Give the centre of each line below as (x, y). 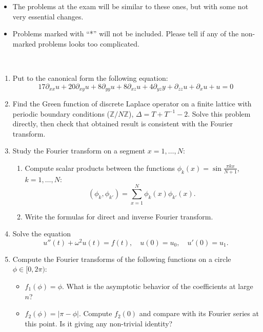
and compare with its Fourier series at (199, 313)
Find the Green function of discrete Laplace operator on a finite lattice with (132, 104)
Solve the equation (42, 234)
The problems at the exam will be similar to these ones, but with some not (130, 6)
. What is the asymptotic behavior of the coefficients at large (158, 286)
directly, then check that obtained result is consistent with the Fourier (123, 124)
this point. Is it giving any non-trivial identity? (99, 323)
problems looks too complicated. (89, 43)
